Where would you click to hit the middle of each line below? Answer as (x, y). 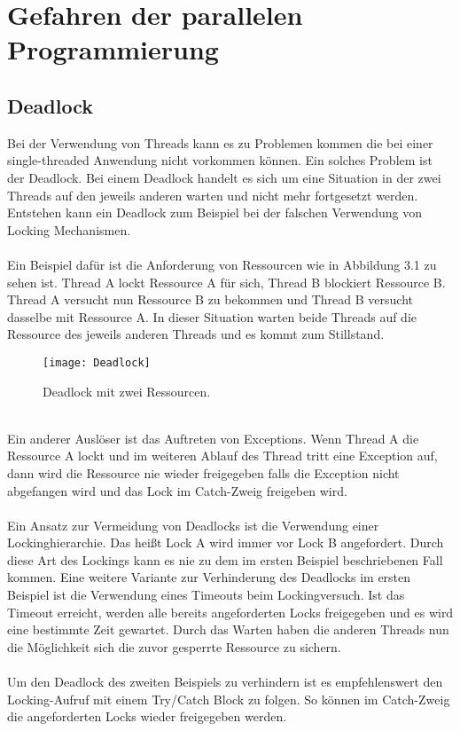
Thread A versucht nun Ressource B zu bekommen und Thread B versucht (210, 299)
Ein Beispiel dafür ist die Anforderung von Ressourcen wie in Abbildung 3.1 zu (222, 264)
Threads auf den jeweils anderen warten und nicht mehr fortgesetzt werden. (213, 195)
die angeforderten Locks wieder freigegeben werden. (147, 716)
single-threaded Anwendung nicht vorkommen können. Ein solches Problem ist (220, 160)
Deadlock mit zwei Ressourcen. (127, 391)
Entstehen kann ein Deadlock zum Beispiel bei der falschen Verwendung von (214, 212)
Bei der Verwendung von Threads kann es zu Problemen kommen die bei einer (220, 142)
